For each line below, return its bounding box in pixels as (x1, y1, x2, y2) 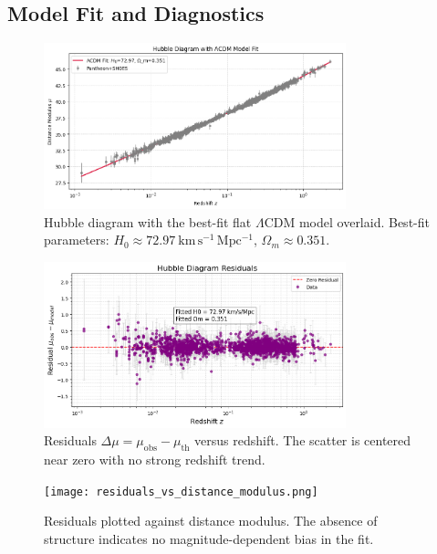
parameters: (44, 230, 109, 249)
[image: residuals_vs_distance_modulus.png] (44, 485, 318, 498)
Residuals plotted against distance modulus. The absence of (44, 511, 378, 530)
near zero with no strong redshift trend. (44, 450, 265, 469)
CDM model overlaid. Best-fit (264, 212, 430, 231)
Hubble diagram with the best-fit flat (44, 212, 252, 231)
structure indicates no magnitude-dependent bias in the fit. (44, 529, 374, 549)
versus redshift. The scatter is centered (194, 431, 411, 450)
